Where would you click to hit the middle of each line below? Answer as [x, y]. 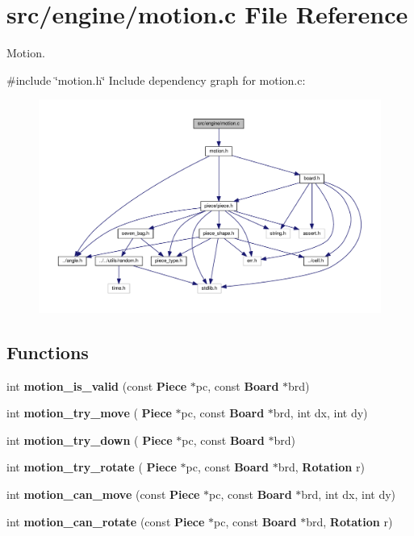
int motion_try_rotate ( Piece [92, 467]
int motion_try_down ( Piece [90, 440]
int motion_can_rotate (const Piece [106, 521]
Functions [48, 352]
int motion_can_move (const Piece [103, 494]
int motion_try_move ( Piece [89, 413]
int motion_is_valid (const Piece [97, 385]
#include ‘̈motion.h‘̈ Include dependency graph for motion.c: [156, 80]
